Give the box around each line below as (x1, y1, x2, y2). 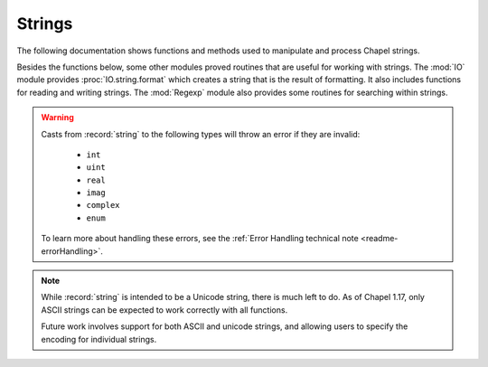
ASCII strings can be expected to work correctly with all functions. (41, 304, 288, 315)
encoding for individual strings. (41, 334, 157, 344)
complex (86, 200, 121, 211)
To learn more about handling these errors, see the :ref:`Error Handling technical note (41, 233, 359, 244)
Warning (41, 112, 74, 123)
